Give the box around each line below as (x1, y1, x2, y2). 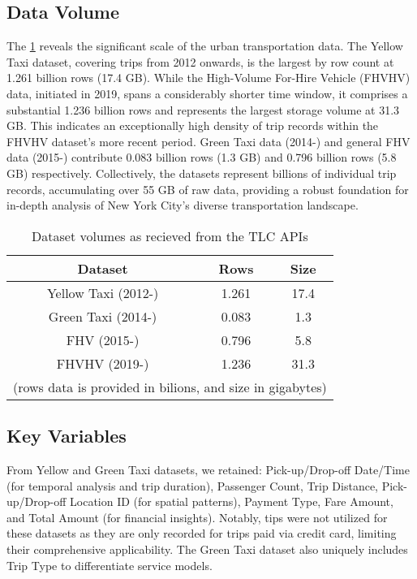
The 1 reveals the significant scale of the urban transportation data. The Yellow (6, 37, 403, 54)
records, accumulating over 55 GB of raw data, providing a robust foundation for (6, 180, 409, 197)
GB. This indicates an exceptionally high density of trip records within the (6, 117, 379, 134)
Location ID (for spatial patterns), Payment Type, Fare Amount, (70, 493, 393, 510)
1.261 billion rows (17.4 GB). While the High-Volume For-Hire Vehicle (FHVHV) (6, 69, 411, 86)
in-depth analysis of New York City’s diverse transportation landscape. (6, 197, 359, 214)
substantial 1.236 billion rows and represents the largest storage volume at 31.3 (6, 101, 400, 118)
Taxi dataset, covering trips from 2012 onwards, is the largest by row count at (6, 53, 394, 70)
